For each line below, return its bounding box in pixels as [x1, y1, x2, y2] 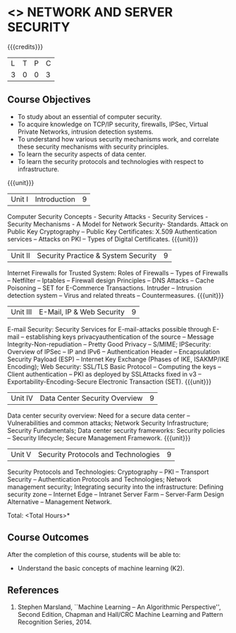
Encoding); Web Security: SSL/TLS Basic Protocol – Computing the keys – [7, 362, 222, 370]
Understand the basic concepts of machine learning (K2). [17, 564, 185, 572]
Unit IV [11, 393, 34, 403]
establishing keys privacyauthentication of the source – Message [25, 332, 214, 341]
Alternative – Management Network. [7, 497, 112, 506]
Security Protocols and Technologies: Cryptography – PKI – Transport [7, 468, 209, 476]
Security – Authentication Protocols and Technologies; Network [7, 475, 192, 483]
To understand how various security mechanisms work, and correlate [17, 134, 220, 143]
